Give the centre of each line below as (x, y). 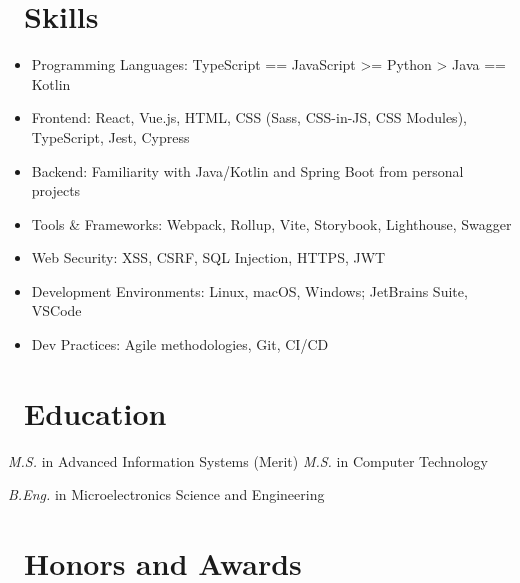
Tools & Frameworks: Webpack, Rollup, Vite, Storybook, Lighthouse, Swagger (271, 223)
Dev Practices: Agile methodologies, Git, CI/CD (180, 344)
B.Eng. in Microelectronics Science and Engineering (166, 494)
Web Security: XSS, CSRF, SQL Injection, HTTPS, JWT (208, 257)
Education (95, 412)
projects (56, 190)
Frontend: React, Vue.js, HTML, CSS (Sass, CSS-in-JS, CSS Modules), (249, 117)
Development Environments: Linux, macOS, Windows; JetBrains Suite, (249, 290)
